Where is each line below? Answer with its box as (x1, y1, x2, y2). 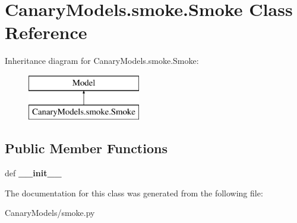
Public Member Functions (5, 139, 168, 157)
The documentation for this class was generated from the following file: (5, 186, 263, 199)
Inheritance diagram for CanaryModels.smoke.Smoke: (5, 54, 199, 67)
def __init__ (5, 167, 62, 179)
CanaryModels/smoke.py (5, 206, 95, 219)
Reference (5, 20, 87, 44)
